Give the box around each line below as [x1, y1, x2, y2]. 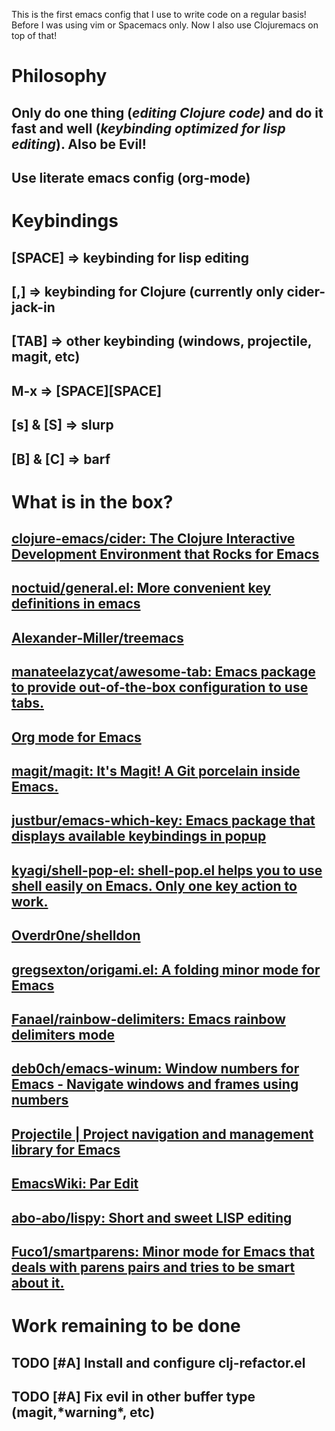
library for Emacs [11, 1141, 121, 1158]
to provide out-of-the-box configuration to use [11, 679, 309, 696]
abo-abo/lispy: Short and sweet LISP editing [11, 1209, 293, 1226]
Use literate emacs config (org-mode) [11, 169, 251, 186]
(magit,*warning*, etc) [11, 1404, 156, 1421]
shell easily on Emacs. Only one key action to [11, 877, 298, 894]
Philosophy [11, 65, 108, 88]
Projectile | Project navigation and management [11, 1125, 314, 1143]
